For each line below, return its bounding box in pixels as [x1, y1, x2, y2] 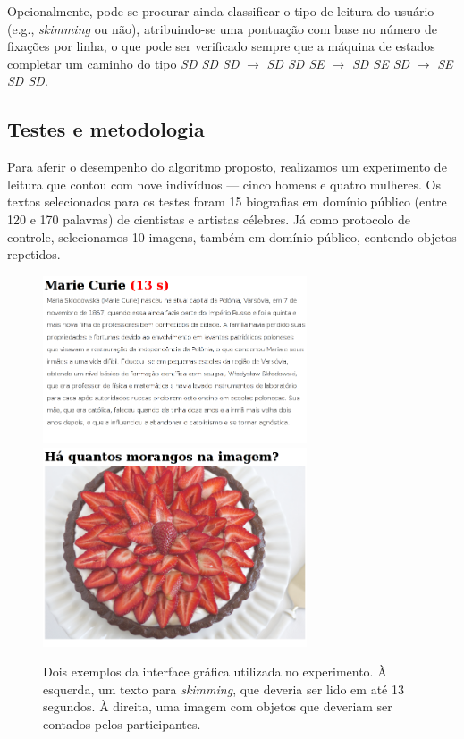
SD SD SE [266, 54, 325, 72]
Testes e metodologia [7, 115, 205, 143]
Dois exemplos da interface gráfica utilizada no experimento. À [43, 662, 387, 681]
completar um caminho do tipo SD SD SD [7, 54, 240, 72]
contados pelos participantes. [43, 715, 201, 734]
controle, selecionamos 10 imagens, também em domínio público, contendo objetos [7, 227, 457, 246]
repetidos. [7, 245, 61, 264]
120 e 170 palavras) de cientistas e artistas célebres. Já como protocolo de [7, 209, 411, 228]
